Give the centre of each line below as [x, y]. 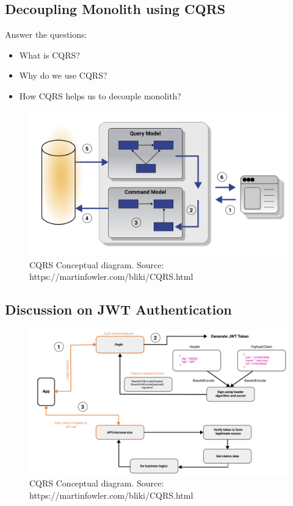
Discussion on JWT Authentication [118, 309]
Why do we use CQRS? [63, 75]
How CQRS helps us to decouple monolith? [100, 95]
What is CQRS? [49, 55]
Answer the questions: [46, 34]
